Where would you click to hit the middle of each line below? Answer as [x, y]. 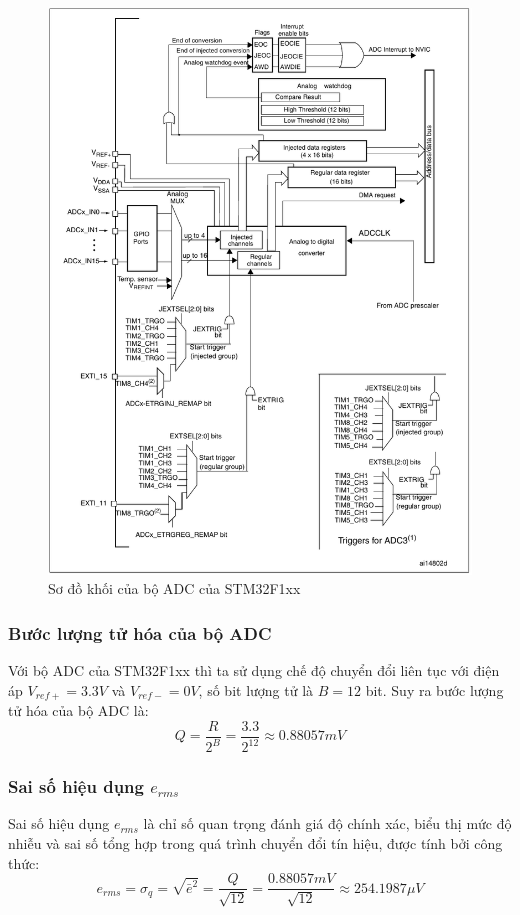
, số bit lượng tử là [256, 689]
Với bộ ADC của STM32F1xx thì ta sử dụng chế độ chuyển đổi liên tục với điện [254, 670]
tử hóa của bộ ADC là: [78, 710]
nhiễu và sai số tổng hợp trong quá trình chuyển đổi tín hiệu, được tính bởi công [255, 843]
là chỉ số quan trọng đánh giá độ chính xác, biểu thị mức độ [327, 823]
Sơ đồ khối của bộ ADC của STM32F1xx [174, 588]
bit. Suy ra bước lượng [434, 689]
